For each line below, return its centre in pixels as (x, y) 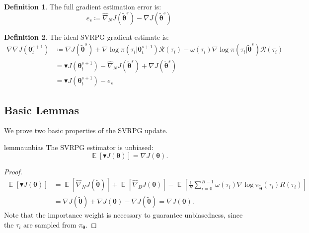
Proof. (13, 171)
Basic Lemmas (42, 110)
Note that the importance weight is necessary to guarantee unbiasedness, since (123, 215)
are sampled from (50, 224)
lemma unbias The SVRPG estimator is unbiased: (79, 147)
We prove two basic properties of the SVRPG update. (86, 130)
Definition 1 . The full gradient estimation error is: (83, 6)
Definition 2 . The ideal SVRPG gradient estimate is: (86, 37)
